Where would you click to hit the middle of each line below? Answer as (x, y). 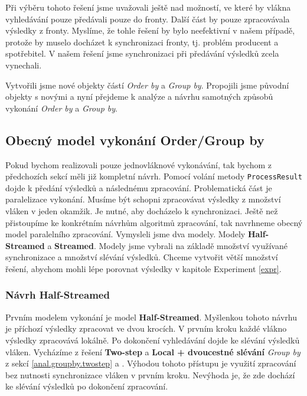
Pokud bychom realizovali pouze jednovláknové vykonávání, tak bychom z (138, 164)
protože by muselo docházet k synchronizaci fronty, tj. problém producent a (142, 42)
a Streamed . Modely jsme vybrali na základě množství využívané (167, 245)
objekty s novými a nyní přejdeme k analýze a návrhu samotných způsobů (139, 96)
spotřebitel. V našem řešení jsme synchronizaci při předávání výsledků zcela (142, 53)
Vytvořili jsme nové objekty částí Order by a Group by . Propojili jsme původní (147, 85)
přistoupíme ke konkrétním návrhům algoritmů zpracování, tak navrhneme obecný (154, 222)
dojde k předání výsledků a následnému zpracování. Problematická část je (139, 187)
